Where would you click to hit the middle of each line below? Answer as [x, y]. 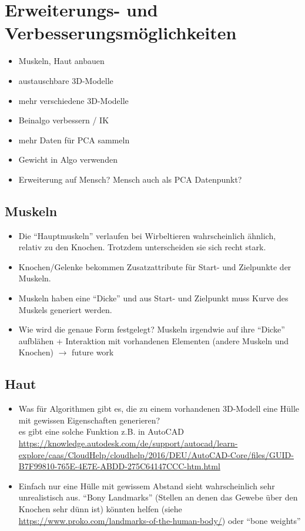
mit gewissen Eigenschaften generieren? [89, 420]
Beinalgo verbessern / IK [64, 120]
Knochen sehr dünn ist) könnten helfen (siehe [100, 508]
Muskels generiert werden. [65, 309]
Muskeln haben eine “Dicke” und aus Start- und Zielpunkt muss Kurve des [153, 298]
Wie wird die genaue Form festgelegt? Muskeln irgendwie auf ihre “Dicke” [152, 329]
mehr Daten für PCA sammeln [74, 140]
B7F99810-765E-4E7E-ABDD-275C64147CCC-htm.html [119, 466]
